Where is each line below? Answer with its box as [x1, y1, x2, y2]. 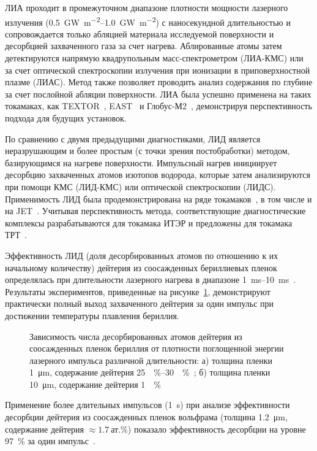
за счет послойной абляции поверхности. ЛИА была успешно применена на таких [5, 87, 311, 100]
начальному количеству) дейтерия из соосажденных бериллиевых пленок [5, 261, 277, 274]
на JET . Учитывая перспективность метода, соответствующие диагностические [5, 204, 306, 217]
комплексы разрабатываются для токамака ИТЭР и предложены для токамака [5, 216, 293, 229]
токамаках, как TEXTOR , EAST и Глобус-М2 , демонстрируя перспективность [5, 99, 312, 112]
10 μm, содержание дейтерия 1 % [29, 377, 162, 390]
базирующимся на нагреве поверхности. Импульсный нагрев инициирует [5, 156, 277, 169]
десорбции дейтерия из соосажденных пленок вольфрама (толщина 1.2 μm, [5, 411, 288, 423]
